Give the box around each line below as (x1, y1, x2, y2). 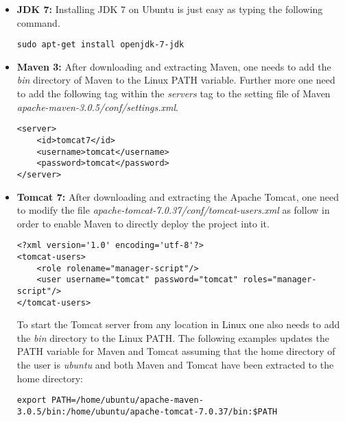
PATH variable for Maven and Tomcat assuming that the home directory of (16, 344, 335, 358)
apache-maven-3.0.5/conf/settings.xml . (16, 99, 178, 114)
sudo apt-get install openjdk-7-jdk (16, 40, 185, 50)
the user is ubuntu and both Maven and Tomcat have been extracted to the (16, 358, 334, 371)
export (16, 395, 47, 406)
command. (16, 15, 60, 29)
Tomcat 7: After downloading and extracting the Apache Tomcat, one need (16, 189, 339, 203)
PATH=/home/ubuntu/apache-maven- (51, 395, 204, 406)
